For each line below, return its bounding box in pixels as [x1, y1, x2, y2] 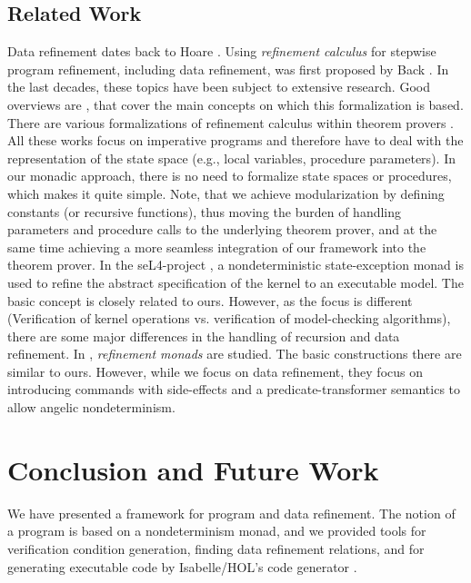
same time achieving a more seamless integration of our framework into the [7, 237, 426, 256]
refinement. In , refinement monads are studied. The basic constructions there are [7, 344, 462, 363]
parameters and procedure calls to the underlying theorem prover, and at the [7, 220, 437, 239]
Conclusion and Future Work [7, 450, 379, 488]
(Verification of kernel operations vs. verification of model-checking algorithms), [7, 309, 451, 328]
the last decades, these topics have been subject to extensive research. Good [7, 77, 430, 96]
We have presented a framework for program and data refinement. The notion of [7, 503, 456, 522]
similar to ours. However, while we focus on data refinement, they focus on [7, 361, 423, 380]
